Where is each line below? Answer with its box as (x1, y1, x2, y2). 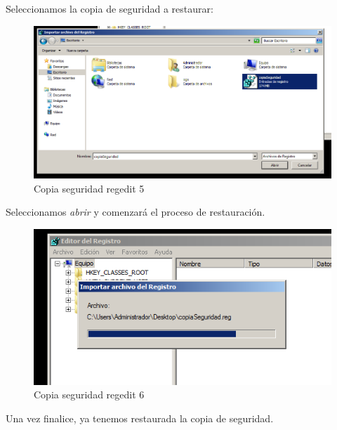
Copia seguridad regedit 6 (34, 387, 145, 402)
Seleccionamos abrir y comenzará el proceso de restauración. (6, 204, 265, 219)
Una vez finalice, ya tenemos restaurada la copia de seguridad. (6, 411, 274, 426)
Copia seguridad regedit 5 (34, 181, 145, 195)
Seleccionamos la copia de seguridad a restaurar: (6, 1, 213, 15)
